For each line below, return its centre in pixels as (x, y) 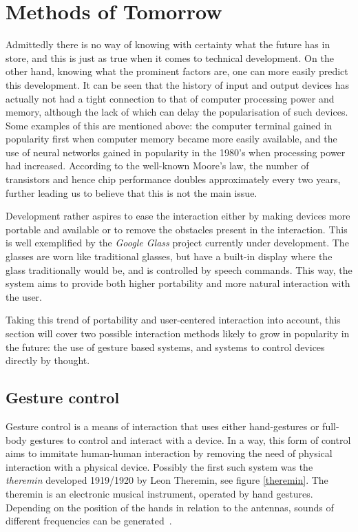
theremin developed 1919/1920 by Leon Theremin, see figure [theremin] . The (167, 480)
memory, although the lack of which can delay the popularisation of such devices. (177, 112)
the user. (24, 296)
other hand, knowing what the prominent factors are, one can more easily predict (177, 71)
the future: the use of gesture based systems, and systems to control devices (165, 347)
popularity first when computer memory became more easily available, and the (171, 139)
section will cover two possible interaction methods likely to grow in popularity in (178, 333)
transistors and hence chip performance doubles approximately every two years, (173, 179)
